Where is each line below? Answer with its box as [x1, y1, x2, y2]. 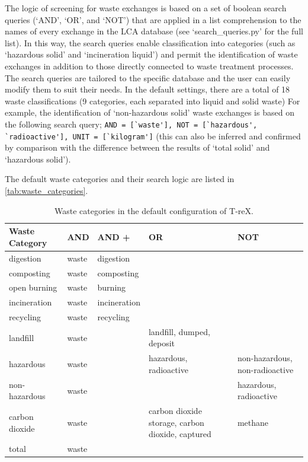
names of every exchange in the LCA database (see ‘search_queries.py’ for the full [5, 25, 303, 37]
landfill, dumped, [148, 325, 210, 337]
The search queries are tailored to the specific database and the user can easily [5, 71, 291, 84]
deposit [148, 337, 175, 349]
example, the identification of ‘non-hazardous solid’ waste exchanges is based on [5, 106, 294, 119]
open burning [9, 281, 57, 294]
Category [9, 236, 47, 248]
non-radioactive [237, 363, 294, 375]
